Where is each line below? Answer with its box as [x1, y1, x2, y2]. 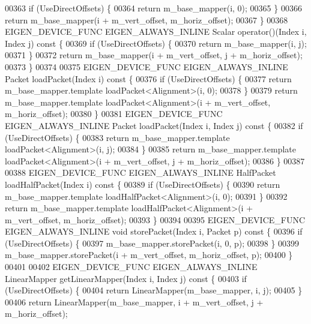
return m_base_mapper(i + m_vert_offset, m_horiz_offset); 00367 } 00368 [5, 13, 288, 26]
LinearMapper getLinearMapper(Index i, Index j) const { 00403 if [5, 272, 247, 284]
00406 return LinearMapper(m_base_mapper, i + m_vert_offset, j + [5, 295, 264, 308]
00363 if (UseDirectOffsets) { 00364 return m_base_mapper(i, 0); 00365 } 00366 [5, 2, 302, 14]
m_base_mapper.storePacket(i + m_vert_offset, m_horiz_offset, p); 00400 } [5, 248, 293, 261]
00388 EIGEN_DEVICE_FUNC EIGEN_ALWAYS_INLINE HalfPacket [5, 166, 276, 179]
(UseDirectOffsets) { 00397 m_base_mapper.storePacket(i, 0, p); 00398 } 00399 [5, 236, 300, 249]
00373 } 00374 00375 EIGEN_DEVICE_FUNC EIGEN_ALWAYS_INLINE [5, 60, 288, 73]
